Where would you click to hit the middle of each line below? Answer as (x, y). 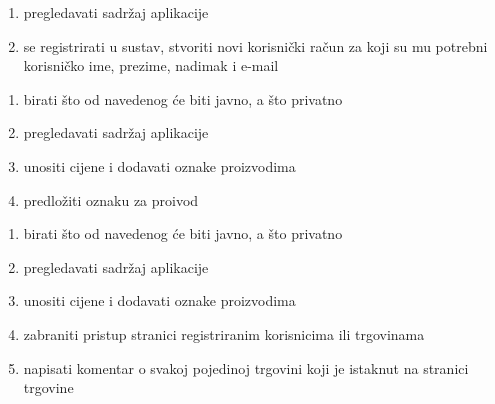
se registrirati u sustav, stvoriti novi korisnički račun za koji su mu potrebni (255, 45)
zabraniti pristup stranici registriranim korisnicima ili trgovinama (224, 333)
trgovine (48, 387)
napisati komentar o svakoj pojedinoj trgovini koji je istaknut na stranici (246, 367)
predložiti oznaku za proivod (111, 199)
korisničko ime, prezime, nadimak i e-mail (151, 65)
